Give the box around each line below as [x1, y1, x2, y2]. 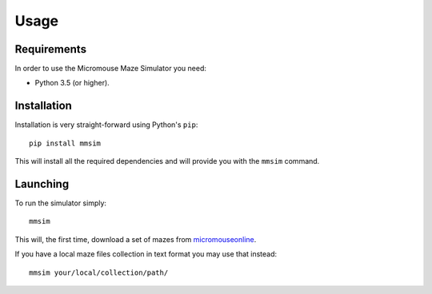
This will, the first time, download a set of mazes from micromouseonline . [14, 234, 257, 244]
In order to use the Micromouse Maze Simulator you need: [14, 64, 207, 73]
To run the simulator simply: [14, 198, 107, 208]
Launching [14, 177, 70, 191]
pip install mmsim [29, 138, 102, 148]
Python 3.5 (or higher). [34, 78, 110, 88]
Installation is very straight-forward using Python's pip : [14, 120, 198, 129]
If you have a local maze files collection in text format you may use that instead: [14, 249, 278, 259]
